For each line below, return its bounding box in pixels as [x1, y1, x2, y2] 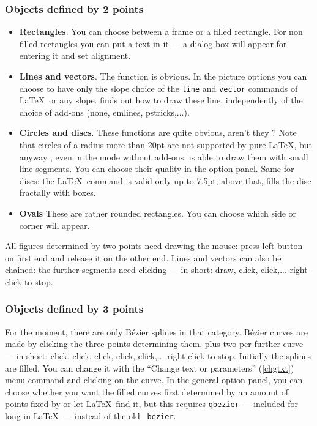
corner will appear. [19, 219, 90, 231]
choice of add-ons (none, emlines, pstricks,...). [19, 105, 190, 118]
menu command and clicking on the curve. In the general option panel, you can [5, 373, 303, 386]
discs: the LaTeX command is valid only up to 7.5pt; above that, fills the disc [19, 174, 311, 187]
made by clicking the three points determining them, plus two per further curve [5, 337, 304, 350]
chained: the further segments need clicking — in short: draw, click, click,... [5, 263, 287, 276]
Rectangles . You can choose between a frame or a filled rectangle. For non [19, 25, 303, 38]
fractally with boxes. [19, 186, 96, 199]
